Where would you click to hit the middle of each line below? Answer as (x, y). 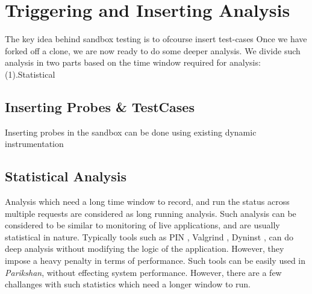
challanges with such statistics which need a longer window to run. (128, 284)
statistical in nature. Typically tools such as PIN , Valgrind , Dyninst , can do (149, 236)
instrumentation (34, 144)
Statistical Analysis (66, 176)
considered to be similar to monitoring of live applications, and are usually (142, 225)
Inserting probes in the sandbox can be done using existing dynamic (131, 132)
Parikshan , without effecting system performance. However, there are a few (143, 272)
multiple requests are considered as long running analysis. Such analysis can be (151, 213)
